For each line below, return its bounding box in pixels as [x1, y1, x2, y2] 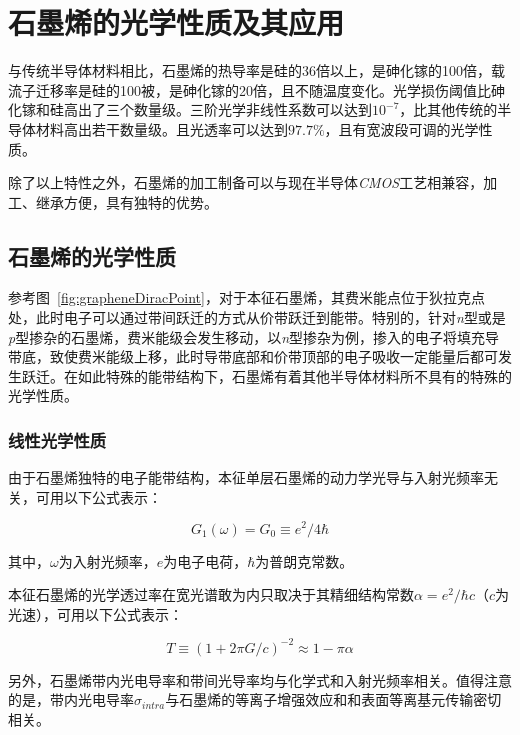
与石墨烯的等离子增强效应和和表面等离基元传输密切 [165, 689, 502, 710]
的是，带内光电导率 [8, 689, 134, 710]
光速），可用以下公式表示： [8, 603, 183, 624]
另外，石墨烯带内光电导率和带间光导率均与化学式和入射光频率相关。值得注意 [8, 669, 512, 690]
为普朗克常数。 [255, 550, 354, 571]
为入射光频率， [58, 550, 157, 571]
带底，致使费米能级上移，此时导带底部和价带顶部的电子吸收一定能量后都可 [8, 346, 498, 367]
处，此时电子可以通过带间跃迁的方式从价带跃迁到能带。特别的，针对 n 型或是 [8, 307, 506, 328]
